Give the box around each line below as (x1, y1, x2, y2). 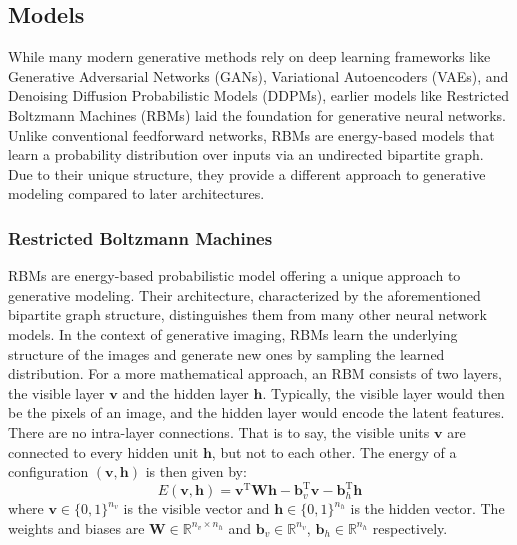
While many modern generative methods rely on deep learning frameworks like (8, 46, 491, 67)
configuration (8, 461, 89, 482)
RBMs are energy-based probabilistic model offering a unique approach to (8, 265, 461, 286)
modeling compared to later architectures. (8, 183, 265, 204)
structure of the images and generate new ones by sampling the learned (8, 343, 445, 364)
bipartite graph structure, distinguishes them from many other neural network (8, 304, 487, 325)
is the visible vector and (123, 498, 270, 519)
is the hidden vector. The (350, 498, 505, 519)
